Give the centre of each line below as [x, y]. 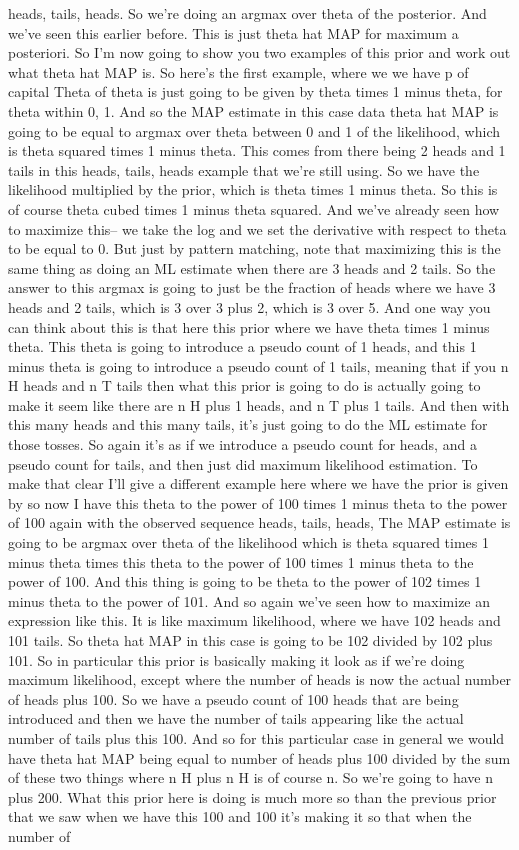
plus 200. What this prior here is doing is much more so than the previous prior [252, 796]
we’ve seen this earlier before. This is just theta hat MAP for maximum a [233, 32]
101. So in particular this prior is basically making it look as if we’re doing [236, 659]
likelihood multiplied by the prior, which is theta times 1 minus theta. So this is [253, 189]
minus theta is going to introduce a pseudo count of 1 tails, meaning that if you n [258, 365]
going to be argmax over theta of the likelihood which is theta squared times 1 [248, 542]
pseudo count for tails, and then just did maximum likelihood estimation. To [243, 463]
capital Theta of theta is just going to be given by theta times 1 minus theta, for [255, 91]
